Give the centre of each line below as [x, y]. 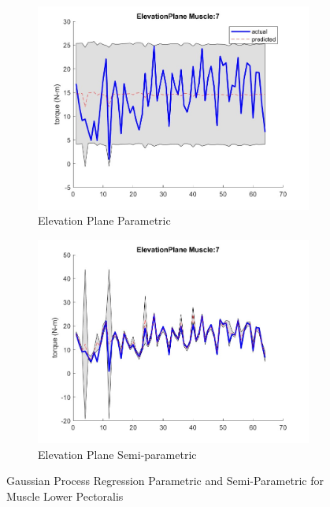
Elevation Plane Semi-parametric [117, 454]
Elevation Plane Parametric [104, 220]
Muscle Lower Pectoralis [65, 496]
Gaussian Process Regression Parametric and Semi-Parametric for [165, 481]
